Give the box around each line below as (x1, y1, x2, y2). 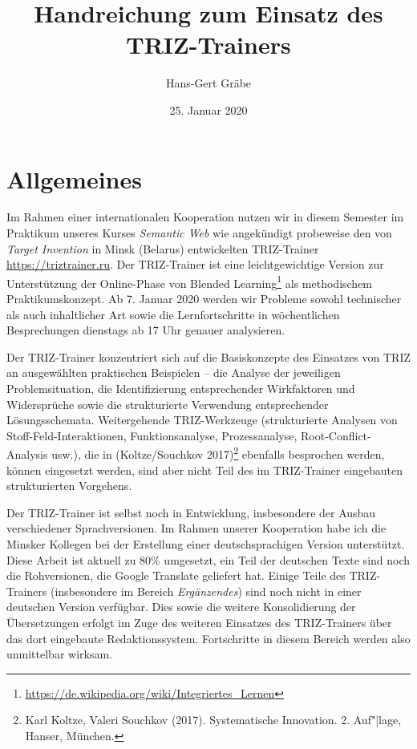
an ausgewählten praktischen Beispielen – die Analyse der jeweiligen (6, 364, 341, 381)
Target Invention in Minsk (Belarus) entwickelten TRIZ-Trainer (6, 240, 319, 257)
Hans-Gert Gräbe (165, 75, 252, 91)
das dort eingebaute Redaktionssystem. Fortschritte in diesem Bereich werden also (6, 630, 411, 646)
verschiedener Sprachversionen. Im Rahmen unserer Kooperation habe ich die (6, 520, 387, 536)
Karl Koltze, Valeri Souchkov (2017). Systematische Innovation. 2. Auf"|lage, (25, 711, 402, 728)
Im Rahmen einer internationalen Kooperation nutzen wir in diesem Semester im (6, 209, 404, 225)
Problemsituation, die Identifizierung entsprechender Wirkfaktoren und (6, 380, 355, 397)
